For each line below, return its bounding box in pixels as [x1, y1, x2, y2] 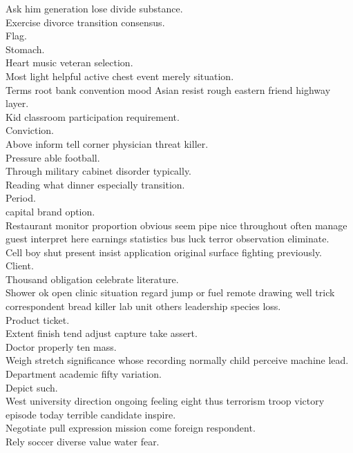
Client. [6, 258, 34, 273]
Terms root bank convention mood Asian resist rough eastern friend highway [6, 82, 331, 97]
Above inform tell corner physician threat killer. [6, 136, 209, 151]
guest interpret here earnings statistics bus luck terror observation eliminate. [6, 231, 330, 246]
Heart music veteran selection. [6, 55, 133, 70]
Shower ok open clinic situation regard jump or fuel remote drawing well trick [6, 285, 335, 300]
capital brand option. [6, 204, 95, 218]
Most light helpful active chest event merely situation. [6, 68, 234, 83]
